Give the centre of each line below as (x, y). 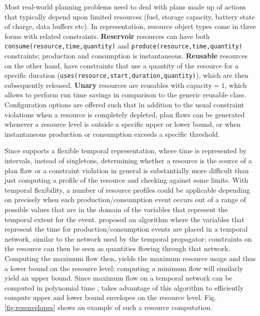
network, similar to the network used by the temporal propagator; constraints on (128, 238)
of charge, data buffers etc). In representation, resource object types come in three (130, 26)
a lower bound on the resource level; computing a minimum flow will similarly (124, 268)
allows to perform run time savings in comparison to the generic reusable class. (125, 95)
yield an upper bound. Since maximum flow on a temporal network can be (118, 278)
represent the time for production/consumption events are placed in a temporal (126, 229)
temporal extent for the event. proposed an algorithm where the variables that (124, 219)
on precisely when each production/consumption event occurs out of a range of (125, 199)
